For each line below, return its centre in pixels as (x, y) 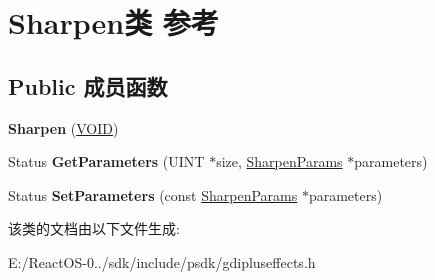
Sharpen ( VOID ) (63, 127)
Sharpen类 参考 (113, 22)
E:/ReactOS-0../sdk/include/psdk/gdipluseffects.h (162, 261)
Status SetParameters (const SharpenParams (153, 194)
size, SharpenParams (279, 161)
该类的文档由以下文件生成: (94, 228)
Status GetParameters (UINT (106, 161)
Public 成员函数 (88, 85)
